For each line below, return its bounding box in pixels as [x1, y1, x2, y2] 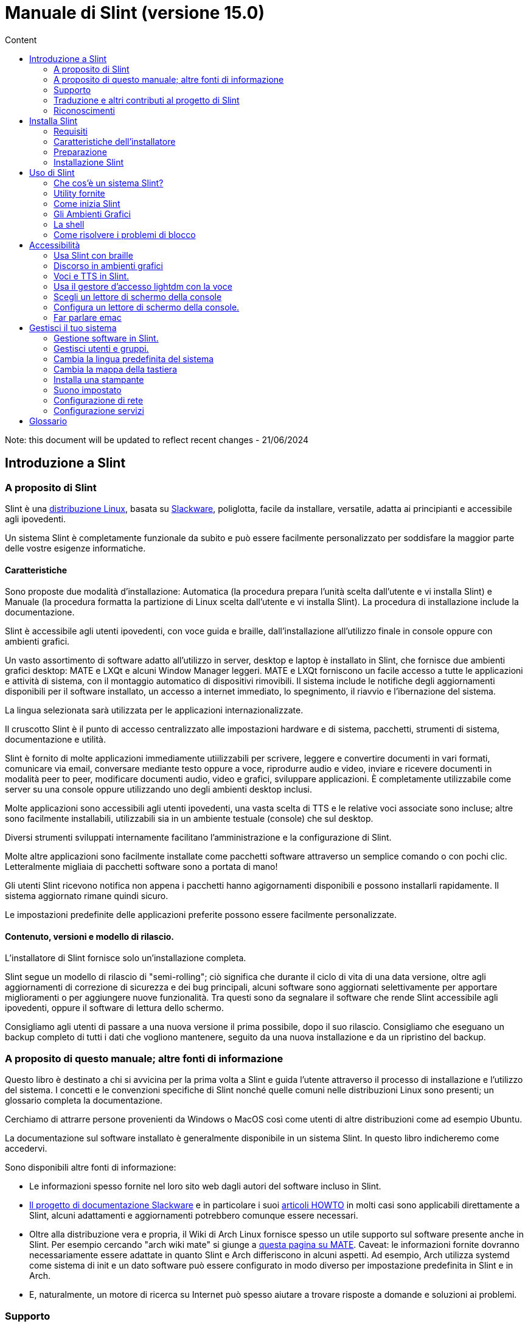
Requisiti [54, 125, 88, 136]
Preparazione [54, 146, 107, 157]
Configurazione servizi [54, 405, 144, 416]
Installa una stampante [54, 374, 144, 385]
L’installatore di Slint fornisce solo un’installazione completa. [5, 953, 246, 964]
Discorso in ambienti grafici [54, 260, 163, 271]
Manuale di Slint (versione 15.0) [5, 2, 265, 23]
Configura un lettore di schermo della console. [54, 301, 240, 312]
